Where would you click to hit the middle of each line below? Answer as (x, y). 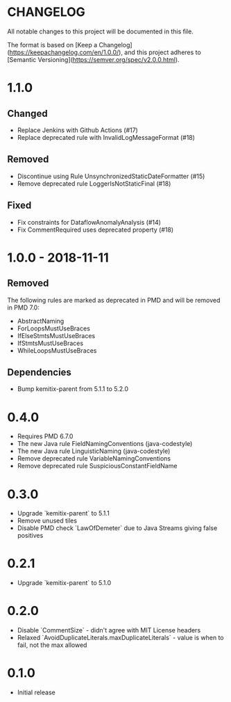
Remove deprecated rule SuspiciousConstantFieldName (97, 466)
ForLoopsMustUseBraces (53, 328)
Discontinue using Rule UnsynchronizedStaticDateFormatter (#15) (111, 176)
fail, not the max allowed (52, 645)
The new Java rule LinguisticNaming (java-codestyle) (94, 451)
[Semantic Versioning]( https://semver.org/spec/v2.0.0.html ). (93, 59)
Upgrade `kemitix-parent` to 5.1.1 (63, 513)
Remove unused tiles (47, 521)
